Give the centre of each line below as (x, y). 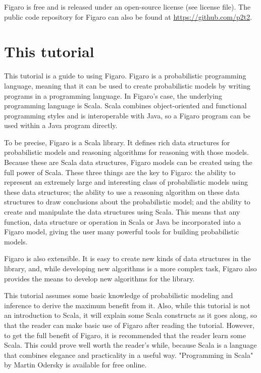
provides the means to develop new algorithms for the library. (99, 278)
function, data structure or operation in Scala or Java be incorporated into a (123, 221)
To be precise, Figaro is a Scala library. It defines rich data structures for (117, 142)
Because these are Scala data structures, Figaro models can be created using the (128, 162)
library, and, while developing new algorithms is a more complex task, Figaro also (130, 268)
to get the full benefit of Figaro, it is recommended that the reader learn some (125, 335)
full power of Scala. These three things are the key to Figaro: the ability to (120, 172)
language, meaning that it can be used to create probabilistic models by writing (127, 85)
